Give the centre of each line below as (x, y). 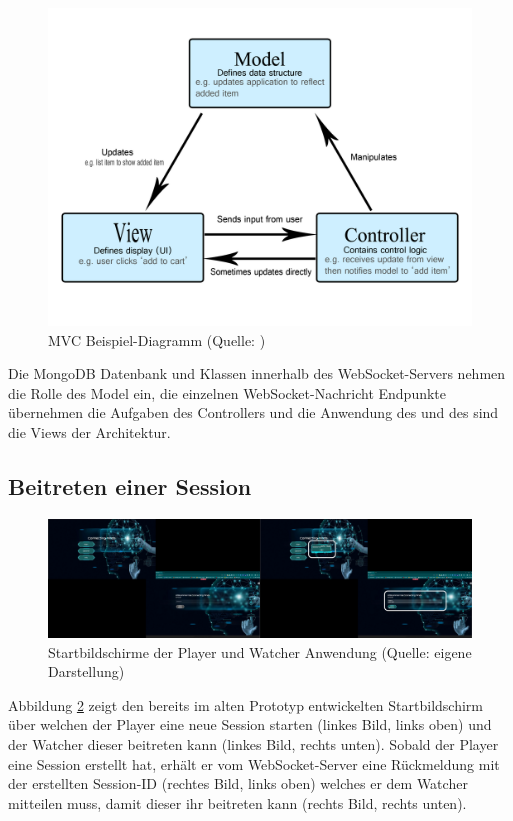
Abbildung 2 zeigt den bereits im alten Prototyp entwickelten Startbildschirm (245, 704)
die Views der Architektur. (89, 431)
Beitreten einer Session (130, 485)
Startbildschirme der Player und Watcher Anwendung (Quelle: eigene (260, 651)
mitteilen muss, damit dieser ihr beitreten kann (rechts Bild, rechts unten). (237, 802)
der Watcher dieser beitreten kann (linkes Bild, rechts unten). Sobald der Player (253, 743)
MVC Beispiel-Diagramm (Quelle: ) (157, 339)
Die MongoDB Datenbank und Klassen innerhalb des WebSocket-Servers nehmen (257, 373)
